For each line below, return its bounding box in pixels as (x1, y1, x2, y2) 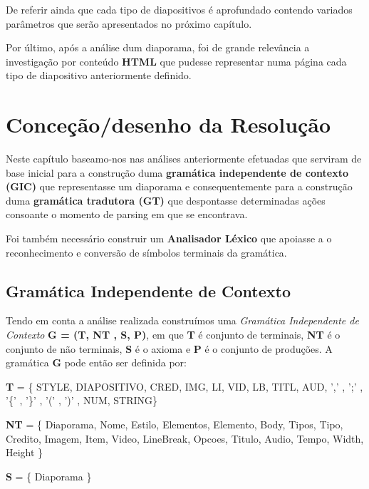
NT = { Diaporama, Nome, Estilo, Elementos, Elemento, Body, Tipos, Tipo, (6, 417, 343, 432)
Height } (6, 445, 43, 460)
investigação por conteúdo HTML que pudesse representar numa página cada (6, 53, 347, 68)
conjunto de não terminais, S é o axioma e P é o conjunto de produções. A (6, 341, 333, 356)
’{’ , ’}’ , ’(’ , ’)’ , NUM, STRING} (6, 393, 158, 408)
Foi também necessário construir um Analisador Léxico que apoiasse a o (6, 231, 332, 246)
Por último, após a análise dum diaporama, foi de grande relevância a (6, 40, 310, 55)
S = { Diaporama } (6, 468, 92, 483)
